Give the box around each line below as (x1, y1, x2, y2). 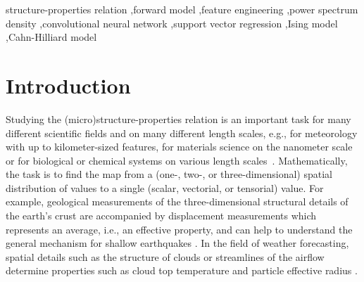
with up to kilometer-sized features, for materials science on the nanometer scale (6, 139, 353, 154)
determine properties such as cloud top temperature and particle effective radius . (6, 263, 358, 278)
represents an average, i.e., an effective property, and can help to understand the (6, 222, 353, 236)
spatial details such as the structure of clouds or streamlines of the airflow (6, 249, 325, 264)
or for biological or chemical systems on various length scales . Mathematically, (6, 153, 348, 167)
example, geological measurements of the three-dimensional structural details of (6, 194, 349, 209)
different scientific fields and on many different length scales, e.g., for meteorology (6, 125, 358, 140)
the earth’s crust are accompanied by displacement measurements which (6, 208, 317, 223)
